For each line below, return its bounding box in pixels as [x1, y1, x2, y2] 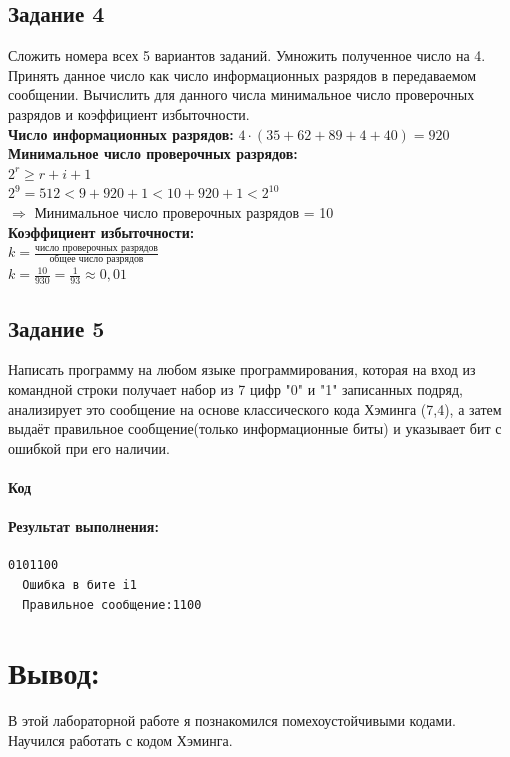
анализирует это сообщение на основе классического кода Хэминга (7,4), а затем [8, 398, 502, 419]
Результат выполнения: [8, 516, 159, 537]
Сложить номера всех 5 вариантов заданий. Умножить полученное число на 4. [8, 45, 486, 66]
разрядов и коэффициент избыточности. [8, 103, 250, 124]
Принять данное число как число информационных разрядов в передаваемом [8, 64, 477, 85]
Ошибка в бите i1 [22, 578, 137, 593]
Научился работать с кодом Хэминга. [8, 729, 233, 750]
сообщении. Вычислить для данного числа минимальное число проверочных [8, 84, 475, 105]
